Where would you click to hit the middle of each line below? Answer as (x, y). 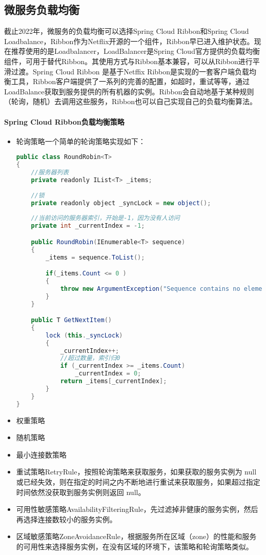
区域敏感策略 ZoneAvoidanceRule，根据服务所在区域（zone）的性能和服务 (136, 536)
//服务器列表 (50, 173)
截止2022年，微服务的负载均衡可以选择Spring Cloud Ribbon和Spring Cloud (127, 31)
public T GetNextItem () (71, 320)
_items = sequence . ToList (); (95, 257)
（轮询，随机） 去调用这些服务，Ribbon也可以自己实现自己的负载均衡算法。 (130, 101)
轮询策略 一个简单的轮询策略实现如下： (81, 141)
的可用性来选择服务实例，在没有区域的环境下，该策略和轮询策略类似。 (135, 546)
